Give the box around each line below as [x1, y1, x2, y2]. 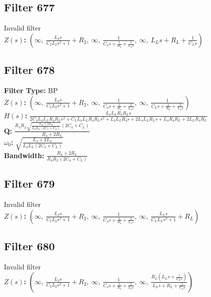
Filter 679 [4, 176, 55, 191]
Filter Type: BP [4, 85, 58, 95]
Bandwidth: [4, 150, 44, 160]
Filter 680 [4, 238, 55, 254]
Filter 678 [4, 62, 55, 77]
